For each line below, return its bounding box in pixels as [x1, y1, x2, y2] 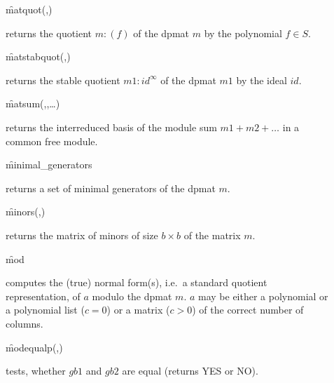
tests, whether [6, 363, 66, 378]
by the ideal [236, 72, 287, 87]
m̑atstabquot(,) [6, 49, 71, 64]
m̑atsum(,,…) [6, 96, 60, 111]
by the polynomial [204, 25, 282, 40]
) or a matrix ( [106, 302, 170, 317]
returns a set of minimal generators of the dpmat [6, 180, 216, 195]
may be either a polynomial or [198, 288, 328, 303]
